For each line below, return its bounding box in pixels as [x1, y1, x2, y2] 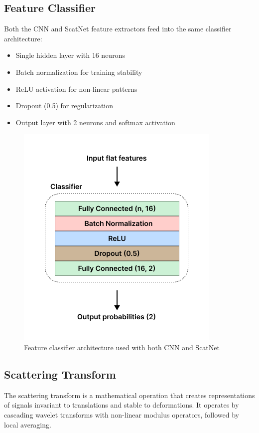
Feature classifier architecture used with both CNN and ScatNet [24, 342, 220, 352]
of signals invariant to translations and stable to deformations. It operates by [4, 400, 239, 410]
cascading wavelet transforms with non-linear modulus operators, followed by [4, 409, 239, 420]
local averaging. [4, 419, 51, 430]
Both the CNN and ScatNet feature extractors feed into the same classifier [4, 23, 232, 34]
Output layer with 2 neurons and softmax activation [15, 117, 175, 127]
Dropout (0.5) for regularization [15, 100, 114, 111]
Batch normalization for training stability [15, 66, 142, 77]
